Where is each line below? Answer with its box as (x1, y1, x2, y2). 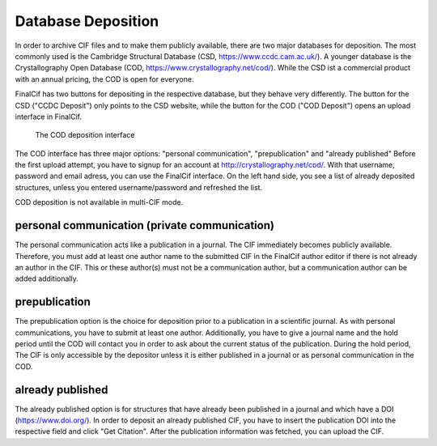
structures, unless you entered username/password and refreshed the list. (15, 182, 263, 192)
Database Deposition (15, 12, 159, 30)
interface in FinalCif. (15, 112, 83, 121)
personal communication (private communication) (15, 219, 275, 232)
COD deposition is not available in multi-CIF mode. (15, 198, 184, 207)
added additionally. (15, 274, 78, 283)
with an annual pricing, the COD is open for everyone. (15, 74, 194, 84)
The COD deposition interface (35, 130, 135, 140)
